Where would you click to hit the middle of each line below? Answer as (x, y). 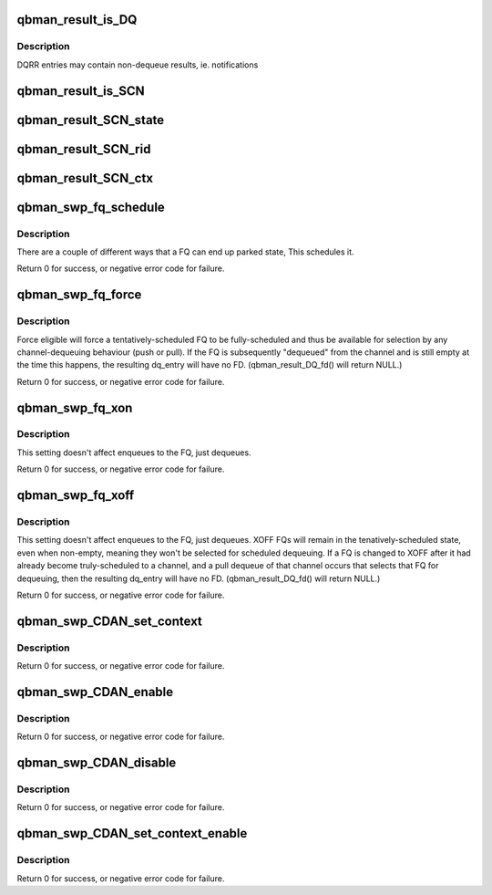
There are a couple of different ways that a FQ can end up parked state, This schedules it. (185, 252)
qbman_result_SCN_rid (84, 149)
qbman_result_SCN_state (91, 120)
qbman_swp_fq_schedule (91, 207)
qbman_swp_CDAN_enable (95, 692)
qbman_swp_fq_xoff (76, 496)
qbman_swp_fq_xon (75, 407)
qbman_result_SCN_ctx (85, 178)
